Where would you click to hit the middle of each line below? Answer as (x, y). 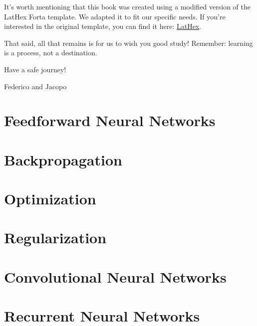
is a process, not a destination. (51, 53)
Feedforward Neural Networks (110, 120)
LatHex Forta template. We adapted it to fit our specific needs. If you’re (115, 16)
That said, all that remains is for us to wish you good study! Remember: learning (128, 43)
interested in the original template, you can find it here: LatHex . (103, 26)
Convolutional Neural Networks (115, 276)
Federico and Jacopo (35, 86)
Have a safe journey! (35, 69)
